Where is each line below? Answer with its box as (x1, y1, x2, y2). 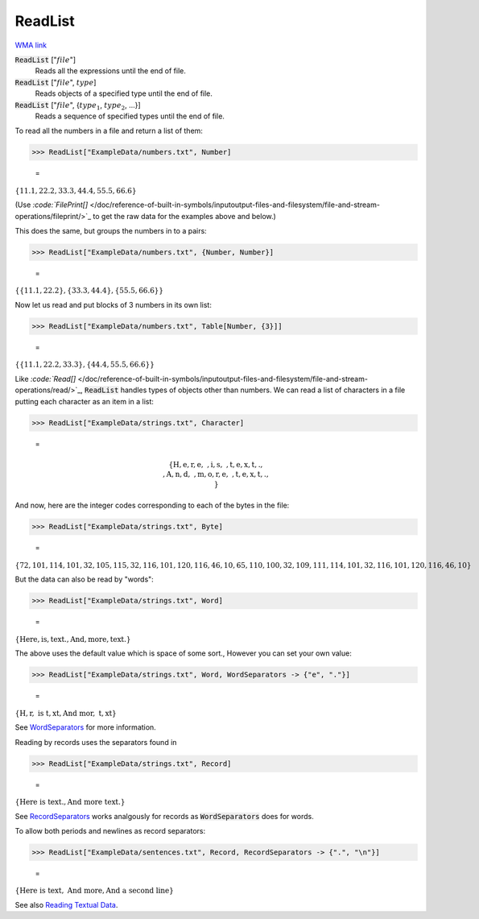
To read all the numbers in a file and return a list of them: (14, 126, 203, 136)
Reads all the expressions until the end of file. (35, 66, 187, 76)
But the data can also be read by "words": (14, 574, 155, 584)
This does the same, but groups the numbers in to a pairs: (14, 226, 207, 236)
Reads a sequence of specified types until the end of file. (35, 111, 225, 121)
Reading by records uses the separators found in (14, 737, 177, 747)
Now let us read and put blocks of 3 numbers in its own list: (14, 300, 213, 309)
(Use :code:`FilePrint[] (14, 200, 89, 209)
